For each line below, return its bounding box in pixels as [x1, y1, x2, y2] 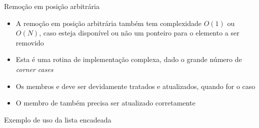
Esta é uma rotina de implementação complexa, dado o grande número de [15, 54, 242, 64]
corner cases [15, 63, 53, 74]
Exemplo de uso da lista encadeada [4, 114, 111, 124]
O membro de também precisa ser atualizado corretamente [15, 97, 195, 108]
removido [15, 37, 44, 47]
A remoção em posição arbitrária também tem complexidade [15, 17, 201, 28]
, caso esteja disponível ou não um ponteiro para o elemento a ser [39, 27, 239, 38]
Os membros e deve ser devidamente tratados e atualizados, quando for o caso [15, 80, 255, 91]
